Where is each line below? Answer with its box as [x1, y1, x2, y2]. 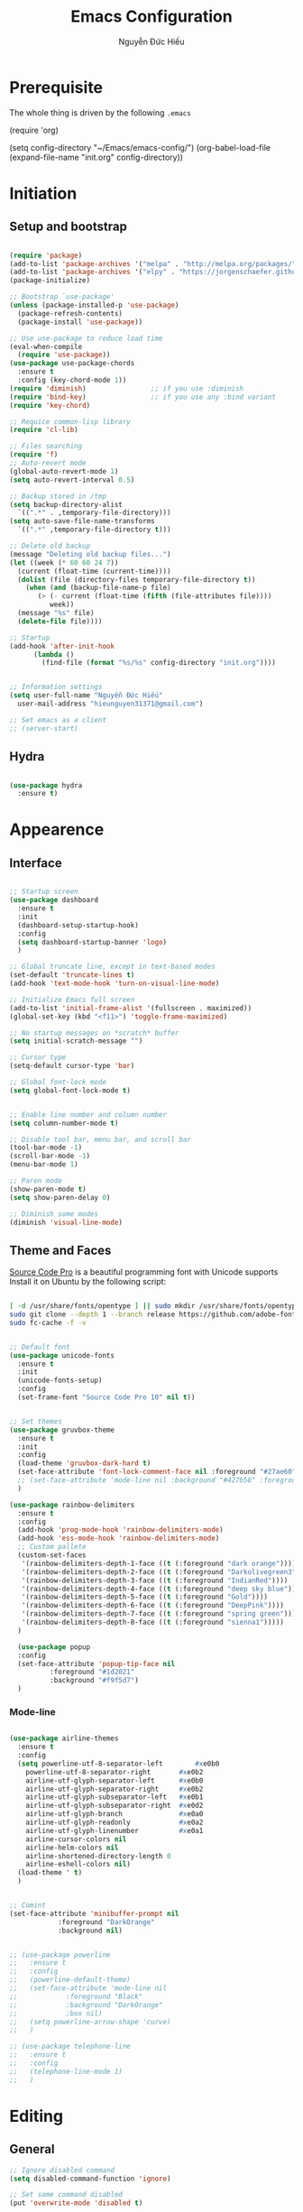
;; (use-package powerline [9, 1950, 111, 1959]
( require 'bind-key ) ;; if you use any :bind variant [9, 392, 277, 401]
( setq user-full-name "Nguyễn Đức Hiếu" [9, 691, 164, 700]
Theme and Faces [9, 1242, 112, 1258]
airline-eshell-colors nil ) [25, 1860, 131, 1869]
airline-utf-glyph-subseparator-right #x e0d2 [25, 1802, 204, 1811]
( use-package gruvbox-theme [9, 1425, 115, 1434]
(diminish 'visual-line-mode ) [9, 1218, 124, 1227]
